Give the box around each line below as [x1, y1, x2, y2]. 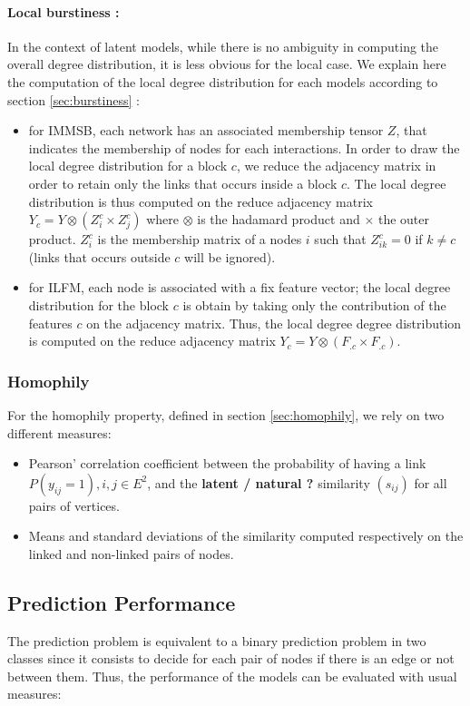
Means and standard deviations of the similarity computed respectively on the [28, 526, 464, 545]
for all [414, 473, 447, 492]
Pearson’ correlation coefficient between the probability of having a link [28, 454, 426, 473]
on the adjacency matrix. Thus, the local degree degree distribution [86, 313, 462, 332]
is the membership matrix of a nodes [97, 230, 302, 249]
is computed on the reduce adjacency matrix [28, 331, 276, 350]
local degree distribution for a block [28, 156, 228, 175]
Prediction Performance [7, 588, 236, 616]
